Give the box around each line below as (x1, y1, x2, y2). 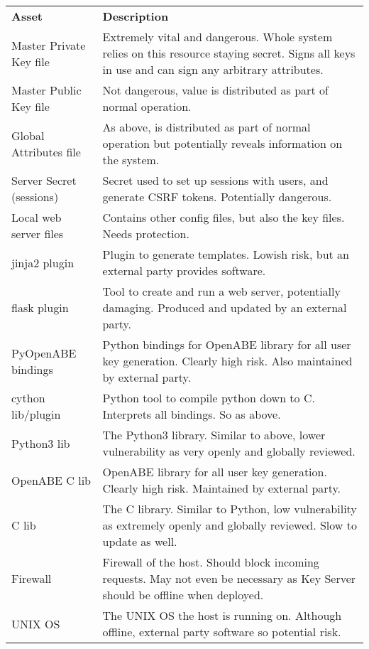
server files (11, 225, 64, 242)
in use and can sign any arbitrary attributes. (102, 61, 324, 77)
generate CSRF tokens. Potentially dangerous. (102, 188, 332, 205)
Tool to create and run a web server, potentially (102, 283, 341, 299)
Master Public (11, 82, 82, 98)
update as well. (102, 533, 177, 549)
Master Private (11, 36, 86, 53)
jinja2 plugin (11, 254, 75, 271)
